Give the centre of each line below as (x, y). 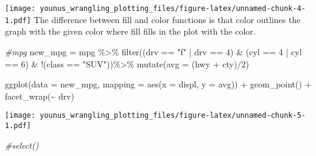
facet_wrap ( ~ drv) (40, 96)
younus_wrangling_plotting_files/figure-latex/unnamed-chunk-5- (173, 116)
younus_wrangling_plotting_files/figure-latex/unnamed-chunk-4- (173, 8)
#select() (22, 145)
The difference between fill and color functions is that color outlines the (167, 19)
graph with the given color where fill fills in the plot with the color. (130, 31)
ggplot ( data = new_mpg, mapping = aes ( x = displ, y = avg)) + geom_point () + (158, 84)
